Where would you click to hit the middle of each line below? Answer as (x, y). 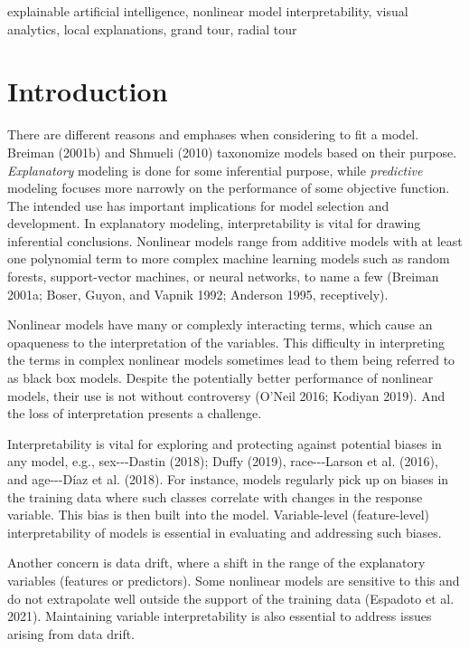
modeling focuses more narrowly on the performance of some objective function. (229, 188)
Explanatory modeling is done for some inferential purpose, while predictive (215, 170)
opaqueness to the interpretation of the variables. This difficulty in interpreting (226, 342)
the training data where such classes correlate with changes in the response (215, 496)
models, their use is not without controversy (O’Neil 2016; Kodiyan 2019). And (226, 395)
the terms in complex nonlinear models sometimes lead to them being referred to (231, 360)
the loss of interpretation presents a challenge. (135, 413)
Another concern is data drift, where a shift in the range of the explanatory (216, 563)
